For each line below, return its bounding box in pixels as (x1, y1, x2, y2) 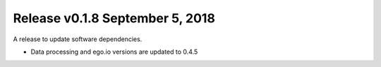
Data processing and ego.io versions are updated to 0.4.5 (30, 47, 198, 56)
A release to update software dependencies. (13, 35, 143, 43)
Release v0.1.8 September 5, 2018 (13, 10, 215, 26)
